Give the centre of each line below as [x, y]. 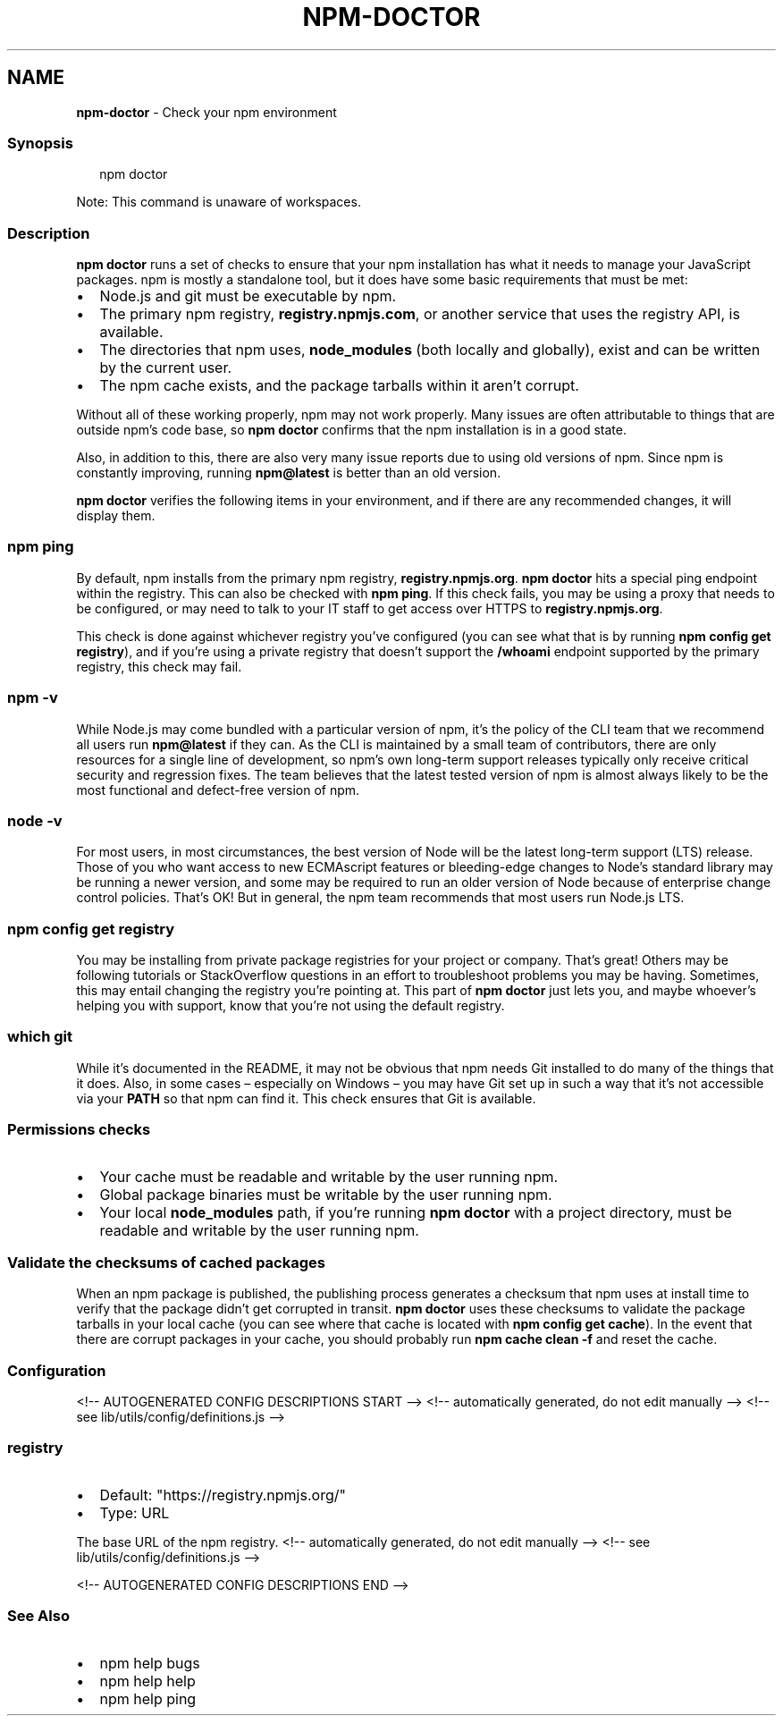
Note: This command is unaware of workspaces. [219, 202]
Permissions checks [79, 1130]
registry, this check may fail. [159, 666]
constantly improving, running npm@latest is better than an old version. [289, 473]
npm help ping [148, 1698]
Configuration [57, 1370]
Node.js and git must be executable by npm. [248, 296]
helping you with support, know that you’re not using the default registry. [290, 1006]
